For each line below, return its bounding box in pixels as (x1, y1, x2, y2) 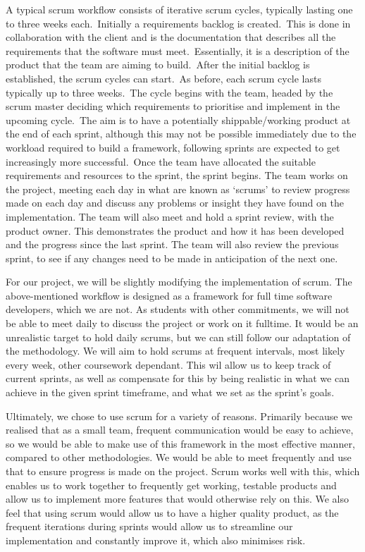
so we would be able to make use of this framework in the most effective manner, (6, 436, 355, 450)
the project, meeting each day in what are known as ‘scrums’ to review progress (6, 181, 350, 196)
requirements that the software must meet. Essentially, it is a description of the (6, 43, 349, 58)
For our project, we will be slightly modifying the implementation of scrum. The (6, 274, 352, 289)
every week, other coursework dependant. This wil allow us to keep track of (6, 357, 331, 372)
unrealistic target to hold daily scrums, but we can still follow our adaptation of (6, 329, 351, 344)
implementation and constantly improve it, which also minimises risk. (6, 532, 306, 547)
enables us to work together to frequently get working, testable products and (6, 477, 337, 492)
